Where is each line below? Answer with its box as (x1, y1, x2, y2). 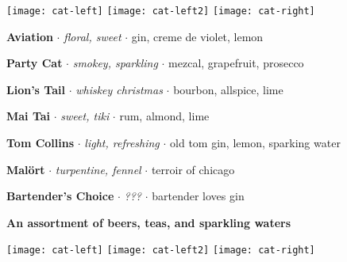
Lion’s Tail (6, 81, 65, 97)
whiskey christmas (75, 81, 163, 97)
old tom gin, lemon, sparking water (170, 135, 341, 151)
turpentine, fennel (55, 161, 141, 177)
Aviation (6, 28, 53, 44)
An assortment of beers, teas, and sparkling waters (6, 214, 291, 230)
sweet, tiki (60, 108, 110, 124)
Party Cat (6, 55, 63, 71)
